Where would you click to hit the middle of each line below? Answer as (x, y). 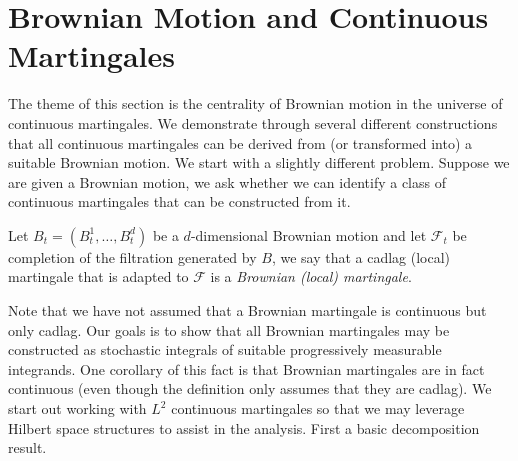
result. (27, 447)
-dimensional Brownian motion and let (308, 234)
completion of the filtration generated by (132, 256)
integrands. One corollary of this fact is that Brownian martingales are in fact (246, 368)
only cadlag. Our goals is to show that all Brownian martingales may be (229, 329)
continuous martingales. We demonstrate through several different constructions (253, 122)
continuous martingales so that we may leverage (318, 408)
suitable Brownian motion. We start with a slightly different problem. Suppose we (259, 162)
